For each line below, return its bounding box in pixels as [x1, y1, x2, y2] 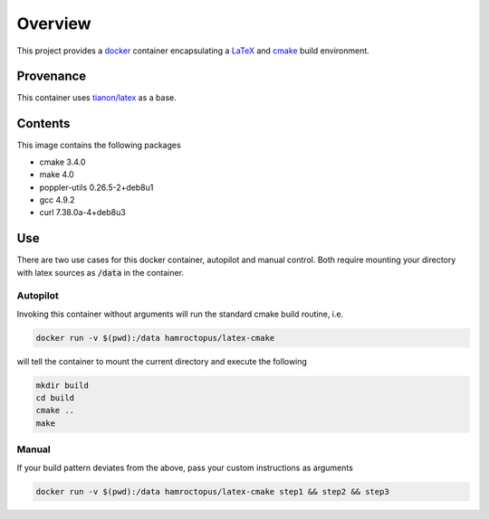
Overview [16, 14, 91, 33]
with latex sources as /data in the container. [16, 267, 185, 278]
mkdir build [35, 380, 90, 391]
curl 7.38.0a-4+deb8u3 [39, 207, 126, 218]
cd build [35, 393, 75, 403]
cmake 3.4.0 [39, 156, 86, 167]
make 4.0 [39, 169, 74, 180]
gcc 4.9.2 [39, 194, 75, 205]
